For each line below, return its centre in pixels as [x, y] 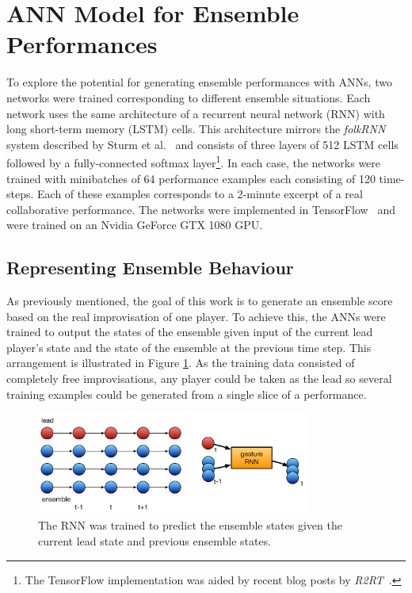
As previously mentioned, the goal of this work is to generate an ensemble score [200, 301]
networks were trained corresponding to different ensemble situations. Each [189, 97]
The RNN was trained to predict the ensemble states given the [190, 525]
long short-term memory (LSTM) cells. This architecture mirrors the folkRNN [196, 129]
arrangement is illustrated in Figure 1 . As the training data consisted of [181, 363]
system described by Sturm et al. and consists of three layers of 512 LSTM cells [202, 144]
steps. [20, 194]
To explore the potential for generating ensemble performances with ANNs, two [199, 82]
